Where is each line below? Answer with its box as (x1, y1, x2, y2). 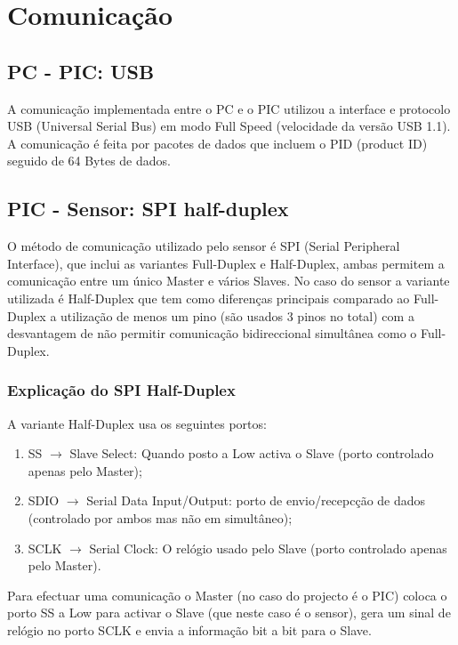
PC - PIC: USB (7, 57, 155, 85)
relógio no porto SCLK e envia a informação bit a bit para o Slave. (7, 620, 372, 639)
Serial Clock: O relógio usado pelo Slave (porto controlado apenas (89, 538, 447, 557)
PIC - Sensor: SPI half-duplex (7, 195, 289, 222)
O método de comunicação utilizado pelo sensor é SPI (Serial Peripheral (7, 237, 400, 255)
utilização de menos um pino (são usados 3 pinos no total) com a (60, 306, 414, 325)
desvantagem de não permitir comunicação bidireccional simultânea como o (7, 324, 417, 343)
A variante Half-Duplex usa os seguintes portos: (7, 414, 267, 432)
